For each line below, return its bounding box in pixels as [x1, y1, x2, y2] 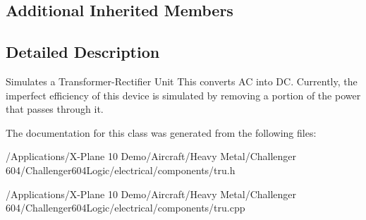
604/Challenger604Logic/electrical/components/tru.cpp [6, 200, 245, 215]
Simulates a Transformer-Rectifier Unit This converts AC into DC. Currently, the [6, 73, 358, 88]
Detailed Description [6, 41, 160, 63]
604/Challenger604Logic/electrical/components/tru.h [6, 162, 236, 177]
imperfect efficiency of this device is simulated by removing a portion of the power [6, 87, 361, 102]
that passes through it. [6, 102, 104, 116]
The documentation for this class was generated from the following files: [6, 125, 317, 140]
